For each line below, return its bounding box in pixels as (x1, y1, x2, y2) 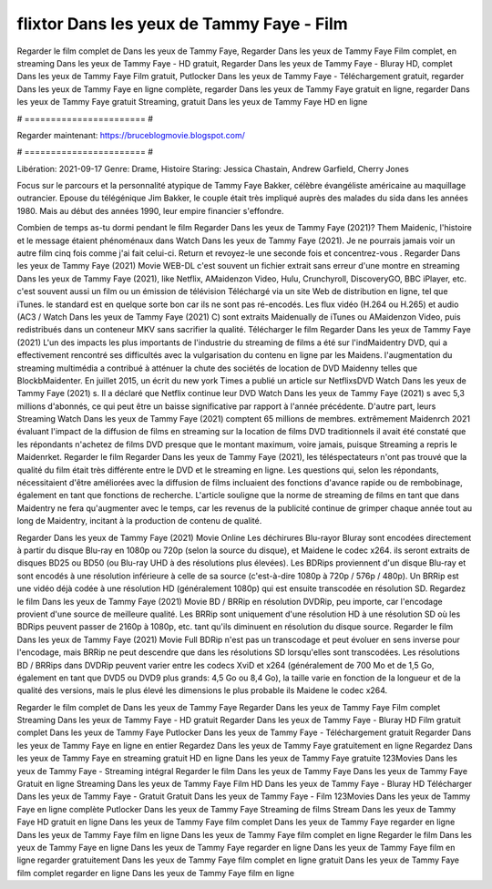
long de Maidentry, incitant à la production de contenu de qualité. (16, 516, 262, 526)
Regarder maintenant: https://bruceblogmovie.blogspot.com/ (16, 129, 245, 140)
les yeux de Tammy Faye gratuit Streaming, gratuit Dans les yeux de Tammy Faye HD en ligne (16, 97, 368, 107)
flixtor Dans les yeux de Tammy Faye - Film (16, 14, 348, 34)
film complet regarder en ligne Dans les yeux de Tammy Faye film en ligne (16, 867, 295, 878)
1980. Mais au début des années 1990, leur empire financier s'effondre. (16, 205, 284, 216)
